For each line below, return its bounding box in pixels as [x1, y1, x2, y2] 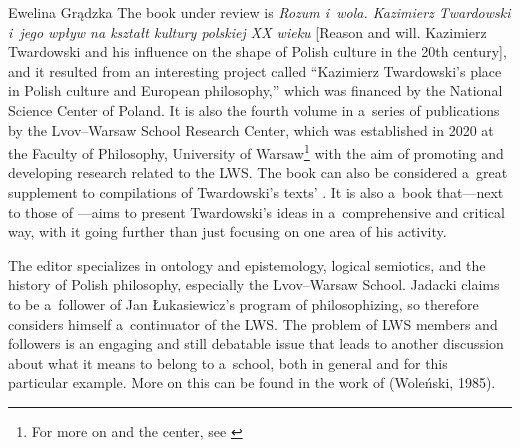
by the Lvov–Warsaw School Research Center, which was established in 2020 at [8, 119, 494, 140]
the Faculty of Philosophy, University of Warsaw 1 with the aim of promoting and [8, 140, 504, 163]
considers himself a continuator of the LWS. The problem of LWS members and [8, 313, 498, 334]
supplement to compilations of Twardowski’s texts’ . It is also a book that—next [8, 182, 504, 202]
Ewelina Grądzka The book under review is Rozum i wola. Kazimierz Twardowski [8, 2, 511, 22]
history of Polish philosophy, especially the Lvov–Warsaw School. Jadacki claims [8, 274, 500, 295]
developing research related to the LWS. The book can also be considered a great [8, 162, 508, 183]
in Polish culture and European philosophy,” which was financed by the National [8, 80, 503, 101]
